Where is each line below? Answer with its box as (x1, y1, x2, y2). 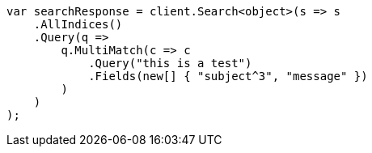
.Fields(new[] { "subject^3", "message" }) (88, 70, 368, 83)
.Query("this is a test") (88, 57, 252, 70)
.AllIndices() (33, 18, 123, 31)
